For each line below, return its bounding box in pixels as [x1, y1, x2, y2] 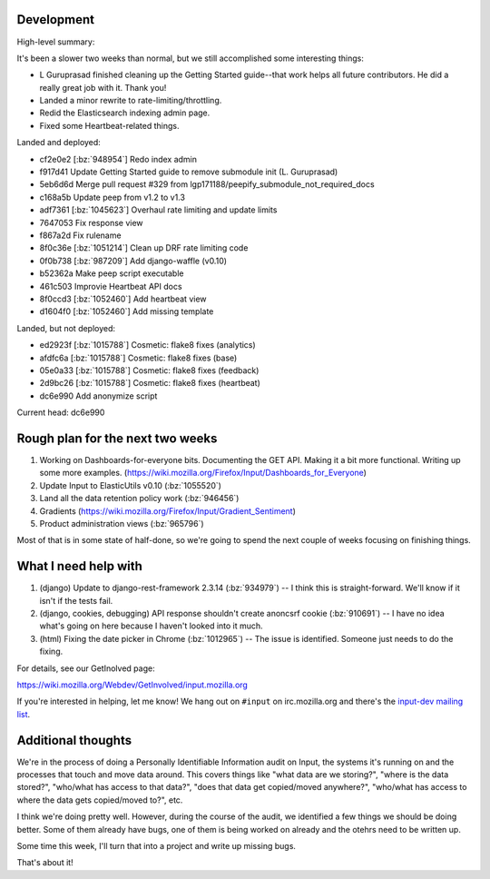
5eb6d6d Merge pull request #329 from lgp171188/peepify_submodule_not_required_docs [39, 179, 376, 190]
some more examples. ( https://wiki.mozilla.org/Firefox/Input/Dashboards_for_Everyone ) [39, 468, 367, 479]
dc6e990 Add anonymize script [39, 390, 158, 401]
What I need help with [16, 558, 142, 574]
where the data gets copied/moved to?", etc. [16, 795, 183, 805]
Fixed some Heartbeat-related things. [39, 120, 181, 131]
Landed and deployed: [16, 137, 102, 148]
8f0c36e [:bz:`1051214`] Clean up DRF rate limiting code [39, 242, 249, 253]
